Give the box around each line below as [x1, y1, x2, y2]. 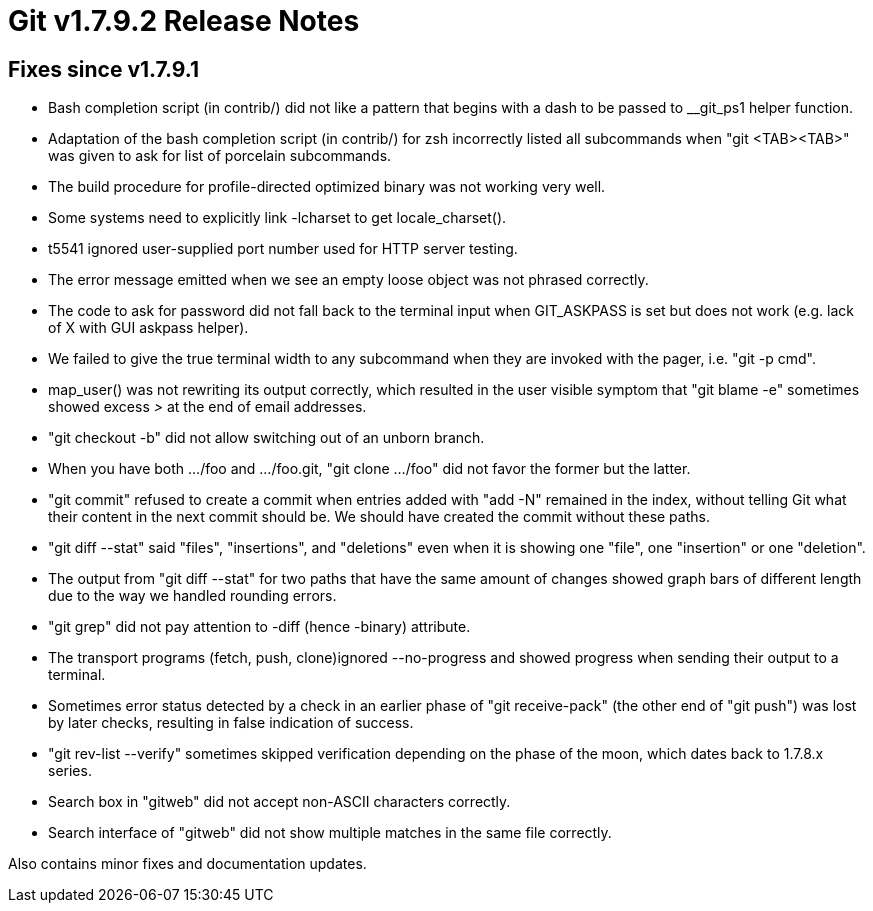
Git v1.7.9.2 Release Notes [8, 4, 360, 38]
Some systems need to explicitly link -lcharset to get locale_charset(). [48, 209, 507, 227]
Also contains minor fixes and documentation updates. [8, 855, 367, 873]
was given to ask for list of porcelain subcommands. [48, 147, 392, 165]
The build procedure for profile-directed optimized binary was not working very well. [48, 178, 606, 196]
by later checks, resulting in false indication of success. [48, 714, 414, 732]
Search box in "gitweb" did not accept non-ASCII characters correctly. [48, 793, 511, 811]
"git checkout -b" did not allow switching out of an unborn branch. [48, 429, 485, 447]
